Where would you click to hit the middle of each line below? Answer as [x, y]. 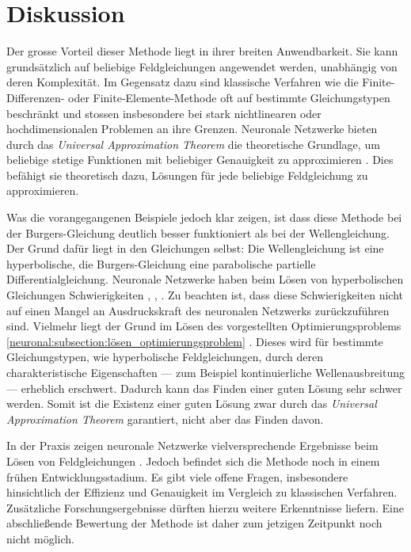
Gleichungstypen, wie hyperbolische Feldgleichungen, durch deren [165, 357]
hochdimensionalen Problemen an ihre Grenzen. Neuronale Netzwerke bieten [192, 129]
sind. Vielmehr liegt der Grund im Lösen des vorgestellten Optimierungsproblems [204, 326]
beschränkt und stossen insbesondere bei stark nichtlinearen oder [164, 113]
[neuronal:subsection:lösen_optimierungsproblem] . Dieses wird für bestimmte [195, 341]
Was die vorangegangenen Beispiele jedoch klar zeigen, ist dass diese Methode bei [204, 217]
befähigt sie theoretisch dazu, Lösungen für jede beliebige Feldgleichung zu [187, 175]
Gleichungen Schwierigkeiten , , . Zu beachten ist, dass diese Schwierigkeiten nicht [205, 295]
